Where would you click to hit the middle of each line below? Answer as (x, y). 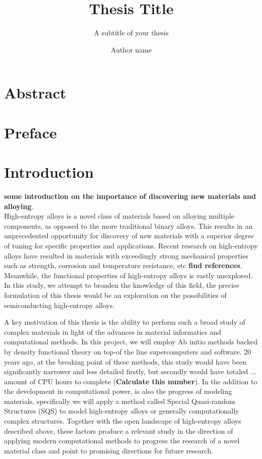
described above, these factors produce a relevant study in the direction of (119, 430)
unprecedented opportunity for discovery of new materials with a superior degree (129, 236)
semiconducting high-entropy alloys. (60, 305)
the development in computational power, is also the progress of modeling (118, 391)
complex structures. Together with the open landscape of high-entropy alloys (123, 421)
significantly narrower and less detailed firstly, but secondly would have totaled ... (130, 371)
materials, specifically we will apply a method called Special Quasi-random (120, 401)
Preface (31, 132)
